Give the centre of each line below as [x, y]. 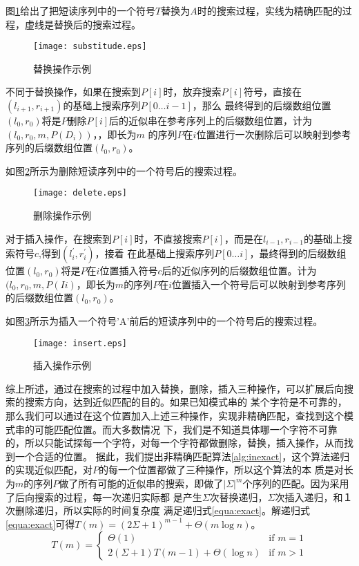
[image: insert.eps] [80, 343]
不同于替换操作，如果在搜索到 [73, 92]
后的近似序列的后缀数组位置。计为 [239, 271]
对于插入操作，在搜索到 [59, 238]
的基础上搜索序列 [102, 105]
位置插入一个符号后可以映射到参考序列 [259, 284]
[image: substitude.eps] [90, 47]
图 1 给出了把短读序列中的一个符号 [80, 10]
